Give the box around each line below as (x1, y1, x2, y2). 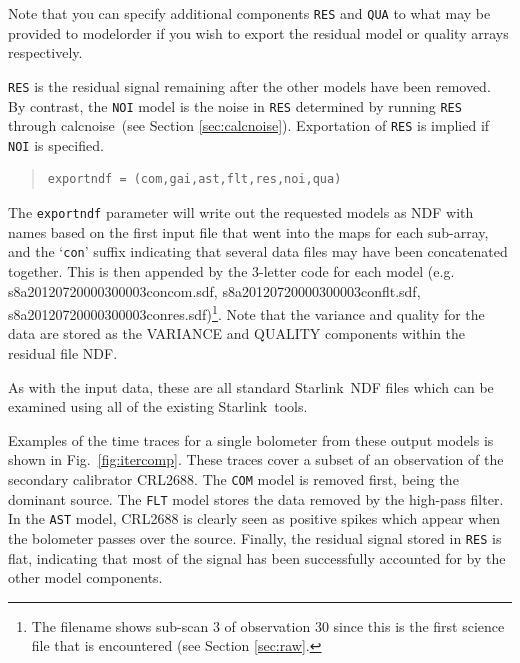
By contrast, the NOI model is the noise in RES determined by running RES (8, 95, 462, 116)
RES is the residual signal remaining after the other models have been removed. (8, 75, 491, 96)
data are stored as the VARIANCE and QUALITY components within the (8, 323, 466, 344)
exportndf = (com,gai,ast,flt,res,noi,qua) (47, 172, 342, 187)
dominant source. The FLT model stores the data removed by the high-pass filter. (8, 488, 504, 509)
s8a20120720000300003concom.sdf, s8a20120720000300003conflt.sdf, (8, 280, 421, 301)
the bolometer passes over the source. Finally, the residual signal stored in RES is (8, 527, 502, 548)
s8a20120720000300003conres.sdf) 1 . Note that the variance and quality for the (8, 301, 485, 324)
